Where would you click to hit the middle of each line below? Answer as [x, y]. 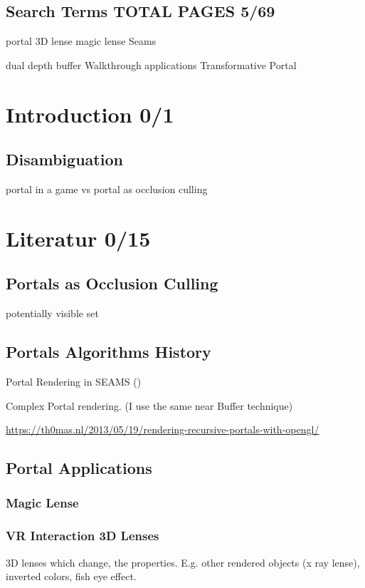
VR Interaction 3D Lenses [83, 536]
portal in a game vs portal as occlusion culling [107, 189]
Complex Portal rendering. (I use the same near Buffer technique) [149, 405]
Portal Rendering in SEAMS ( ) [74, 381]
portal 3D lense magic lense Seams [81, 41]
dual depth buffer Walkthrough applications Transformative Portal [151, 65]
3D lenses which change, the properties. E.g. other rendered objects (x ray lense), [183, 562]
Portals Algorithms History [109, 352]
